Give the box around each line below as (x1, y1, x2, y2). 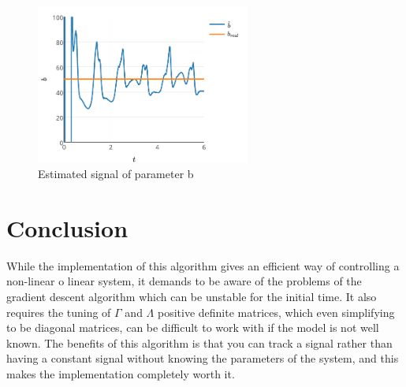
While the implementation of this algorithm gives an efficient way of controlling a (6, 257, 400, 274)
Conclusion (6, 211, 129, 244)
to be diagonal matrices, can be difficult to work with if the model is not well (6, 319, 379, 336)
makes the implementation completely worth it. (6, 365, 235, 381)
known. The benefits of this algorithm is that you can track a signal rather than (6, 334, 393, 351)
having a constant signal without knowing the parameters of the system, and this (6, 350, 399, 367)
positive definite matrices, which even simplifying (157, 303, 395, 320)
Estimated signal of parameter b (38, 166, 194, 182)
